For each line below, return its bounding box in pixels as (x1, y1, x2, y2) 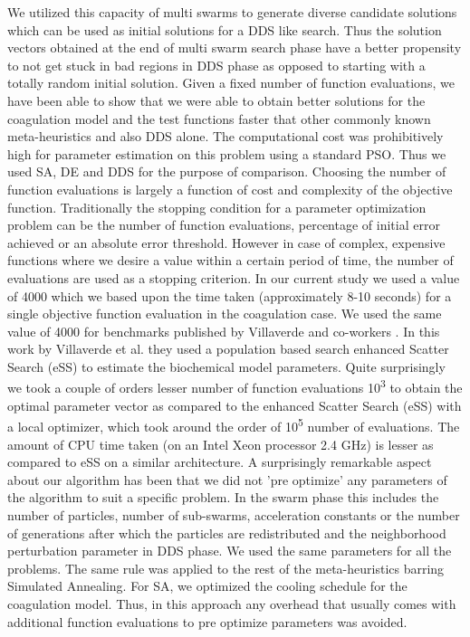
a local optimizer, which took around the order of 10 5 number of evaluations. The (7, 414, 460, 435)
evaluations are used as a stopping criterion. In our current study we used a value (7, 268, 460, 287)
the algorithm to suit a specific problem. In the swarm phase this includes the (7, 488, 439, 507)
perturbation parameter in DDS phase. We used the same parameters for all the (7, 541, 452, 560)
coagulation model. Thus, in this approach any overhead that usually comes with (7, 594, 456, 613)
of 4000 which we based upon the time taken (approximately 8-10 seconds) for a (7, 286, 452, 305)
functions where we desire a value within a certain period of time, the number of (7, 251, 454, 270)
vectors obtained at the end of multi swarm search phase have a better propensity (7, 38, 462, 57)
